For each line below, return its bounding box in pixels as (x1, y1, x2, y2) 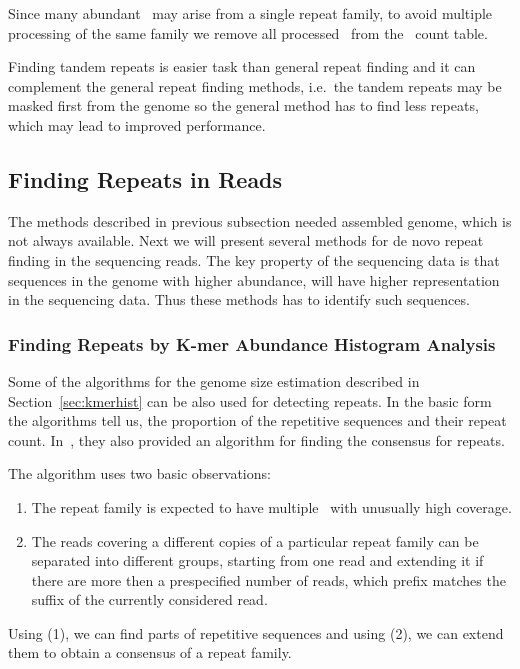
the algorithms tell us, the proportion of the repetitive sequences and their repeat (8, 410, 507, 431)
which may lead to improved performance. (8, 114, 266, 135)
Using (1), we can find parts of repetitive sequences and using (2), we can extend (8, 622, 504, 643)
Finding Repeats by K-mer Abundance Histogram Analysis (8, 331, 496, 356)
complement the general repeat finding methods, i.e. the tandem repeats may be (8, 75, 502, 96)
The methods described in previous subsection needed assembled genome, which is (8, 210, 512, 231)
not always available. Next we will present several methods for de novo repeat (8, 230, 484, 251)
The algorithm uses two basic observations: (8, 463, 271, 484)
